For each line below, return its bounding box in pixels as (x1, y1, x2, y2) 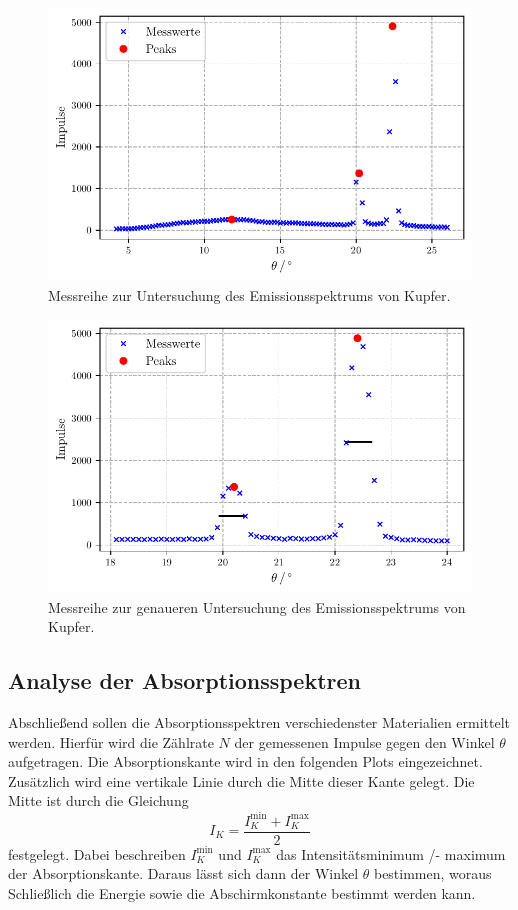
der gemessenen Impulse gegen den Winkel (234, 731, 495, 752)
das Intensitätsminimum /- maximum (276, 843, 506, 864)
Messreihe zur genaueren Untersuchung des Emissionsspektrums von (48, 596, 466, 617)
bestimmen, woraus (373, 863, 492, 884)
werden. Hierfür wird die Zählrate (8, 731, 214, 752)
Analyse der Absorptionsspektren (8, 665, 362, 696)
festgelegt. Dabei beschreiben (8, 843, 186, 864)
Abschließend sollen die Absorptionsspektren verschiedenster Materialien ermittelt (8, 712, 511, 733)
